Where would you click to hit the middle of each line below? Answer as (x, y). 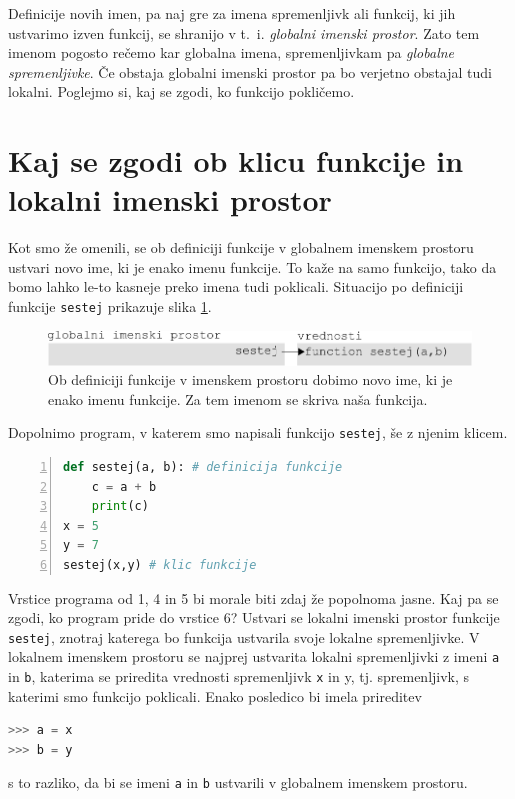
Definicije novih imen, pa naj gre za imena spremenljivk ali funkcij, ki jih (232, 13)
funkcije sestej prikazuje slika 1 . (110, 306)
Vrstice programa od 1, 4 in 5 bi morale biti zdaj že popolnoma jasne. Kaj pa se (253, 597)
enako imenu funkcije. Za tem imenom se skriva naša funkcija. (238, 398)
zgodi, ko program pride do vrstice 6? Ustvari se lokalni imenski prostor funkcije (254, 617)
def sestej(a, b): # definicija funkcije (203, 466)
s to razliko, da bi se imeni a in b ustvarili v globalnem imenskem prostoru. (238, 782)
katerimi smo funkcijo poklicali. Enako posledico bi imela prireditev (215, 695)
